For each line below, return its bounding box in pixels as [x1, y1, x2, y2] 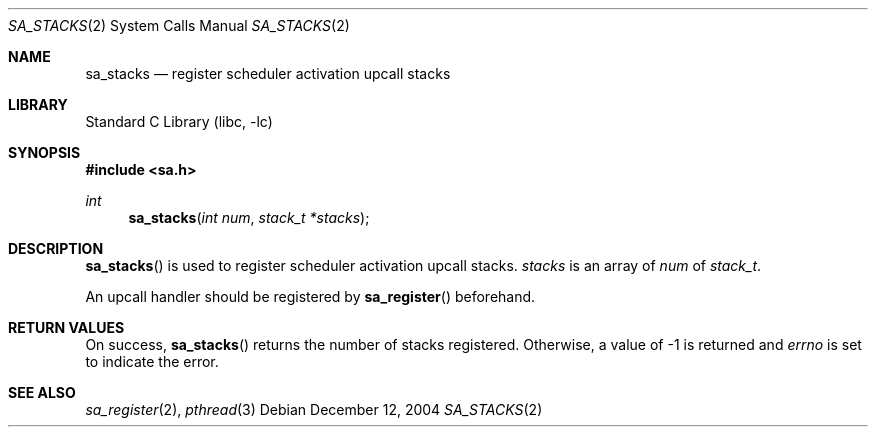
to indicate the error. [85, 353, 219, 370]
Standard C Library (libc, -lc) [85, 113, 273, 130]
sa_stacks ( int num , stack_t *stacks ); [128, 209, 370, 226]
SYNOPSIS [8, 144, 81, 161]
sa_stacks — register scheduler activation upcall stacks [85, 65, 451, 82]
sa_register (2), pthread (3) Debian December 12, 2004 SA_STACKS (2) [85, 401, 543, 418]
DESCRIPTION [8, 240, 104, 257]
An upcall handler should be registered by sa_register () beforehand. [85, 288, 536, 305]
